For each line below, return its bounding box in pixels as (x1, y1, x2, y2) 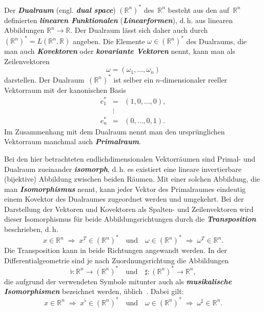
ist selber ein (113, 74, 154, 85)
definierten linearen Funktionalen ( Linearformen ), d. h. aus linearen (4, 14, 233, 25)
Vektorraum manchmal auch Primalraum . (4, 136, 141, 147)
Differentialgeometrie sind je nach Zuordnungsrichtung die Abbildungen (4, 255, 229, 265)
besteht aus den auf (168, 4, 230, 15)
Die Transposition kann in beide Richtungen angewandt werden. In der (4, 245, 227, 256)
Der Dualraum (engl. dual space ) (4, 4, 116, 15)
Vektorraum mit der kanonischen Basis (4, 84, 126, 95)
